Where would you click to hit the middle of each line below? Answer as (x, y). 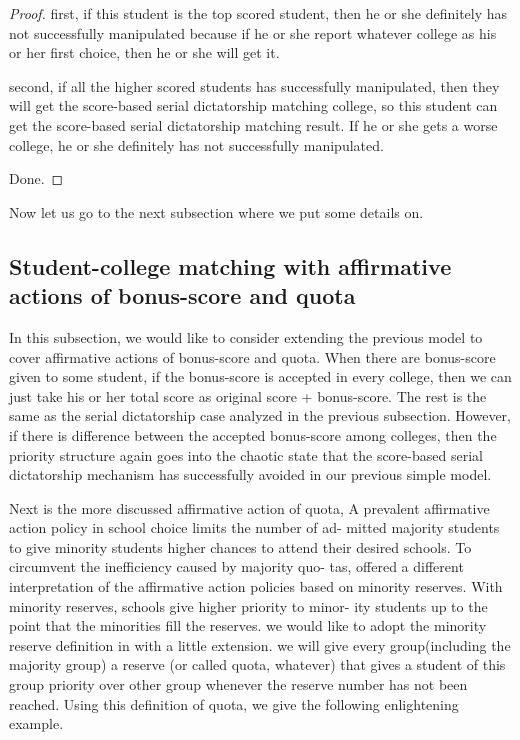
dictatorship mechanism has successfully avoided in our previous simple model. (250, 474)
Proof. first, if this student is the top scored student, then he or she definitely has (258, 13)
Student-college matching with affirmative (230, 265)
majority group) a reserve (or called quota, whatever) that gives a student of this (257, 664)
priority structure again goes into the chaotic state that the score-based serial (246, 454)
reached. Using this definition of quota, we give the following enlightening (234, 703)
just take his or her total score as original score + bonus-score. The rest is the (248, 395)
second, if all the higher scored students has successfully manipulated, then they (254, 85)
